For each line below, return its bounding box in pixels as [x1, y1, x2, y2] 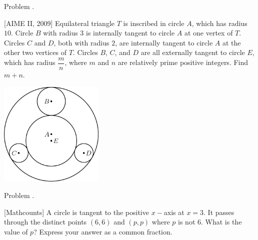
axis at [163, 206, 184, 217]
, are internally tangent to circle [115, 37, 213, 47]
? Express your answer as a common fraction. [33, 226, 172, 236]
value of [4, 226, 28, 236]
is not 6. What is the [178, 216, 242, 227]
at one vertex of [184, 27, 233, 38]
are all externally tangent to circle [140, 47, 245, 57]
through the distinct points [4, 216, 87, 227]
